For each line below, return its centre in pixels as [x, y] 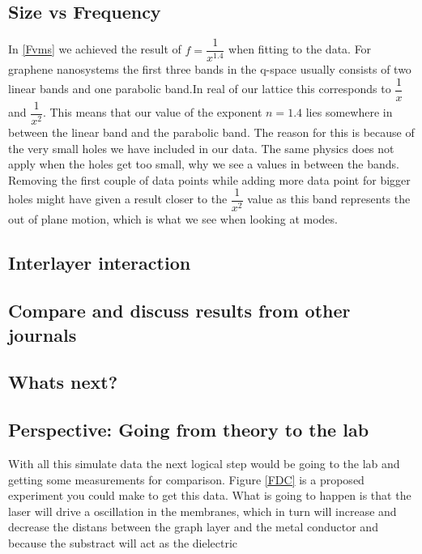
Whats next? [63, 382]
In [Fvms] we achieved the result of [95, 49]
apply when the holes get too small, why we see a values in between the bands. [204, 164]
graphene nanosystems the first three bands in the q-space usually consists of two [210, 69]
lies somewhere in [349, 112]
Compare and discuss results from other [179, 311]
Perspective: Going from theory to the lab [189, 430]
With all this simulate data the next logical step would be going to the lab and [204, 463]
